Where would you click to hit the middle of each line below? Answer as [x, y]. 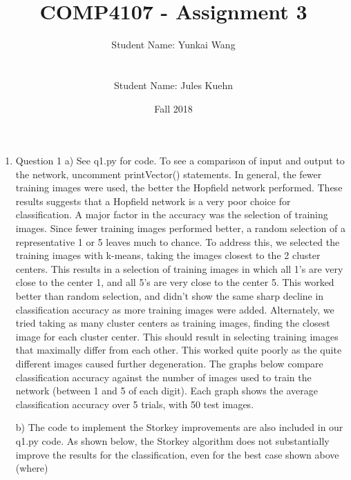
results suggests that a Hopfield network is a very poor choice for [153, 201]
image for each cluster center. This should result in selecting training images [177, 336]
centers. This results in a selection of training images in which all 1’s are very [179, 268]
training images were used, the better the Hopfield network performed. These [179, 188]
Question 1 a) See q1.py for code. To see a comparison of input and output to [180, 161]
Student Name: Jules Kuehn [173, 85]
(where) [32, 468]
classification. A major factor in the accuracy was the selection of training [172, 214]
